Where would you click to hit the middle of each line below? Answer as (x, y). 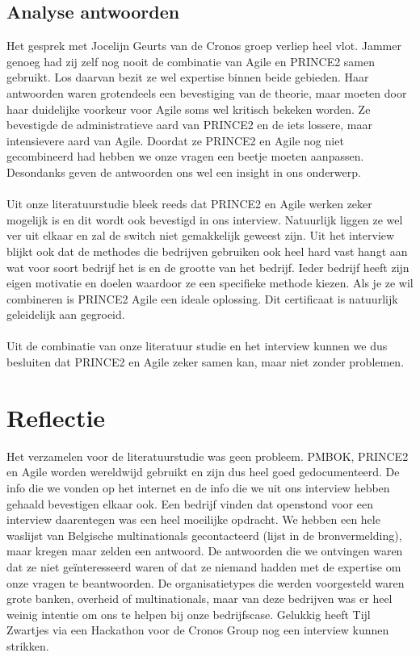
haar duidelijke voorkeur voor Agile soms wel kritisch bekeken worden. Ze (189, 109)
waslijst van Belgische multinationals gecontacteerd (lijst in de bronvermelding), (204, 535)
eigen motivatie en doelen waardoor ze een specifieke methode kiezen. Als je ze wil (210, 283)
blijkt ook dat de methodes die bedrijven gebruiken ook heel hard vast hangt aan (207, 251)
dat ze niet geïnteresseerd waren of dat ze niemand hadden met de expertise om (204, 566)
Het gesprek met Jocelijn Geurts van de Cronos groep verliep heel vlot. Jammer (204, 46)
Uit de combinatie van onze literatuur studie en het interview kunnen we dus (197, 346)
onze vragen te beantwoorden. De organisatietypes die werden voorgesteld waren (206, 582)
